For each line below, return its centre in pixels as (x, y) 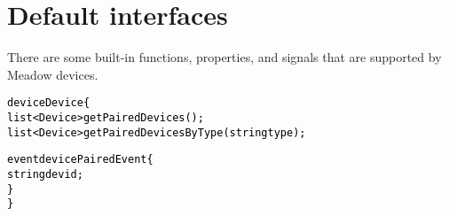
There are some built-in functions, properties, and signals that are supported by (224, 57)
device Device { (49, 103)
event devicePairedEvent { (80, 160)
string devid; (45, 174)
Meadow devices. (53, 74)
